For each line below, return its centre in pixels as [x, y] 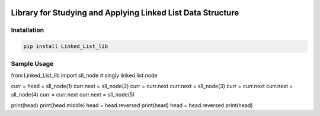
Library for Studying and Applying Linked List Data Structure [125, 13]
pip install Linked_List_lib [66, 46]
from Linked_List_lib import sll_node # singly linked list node [84, 75]
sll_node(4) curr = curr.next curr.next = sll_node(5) [73, 94]
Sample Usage [32, 63]
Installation [28, 30]
